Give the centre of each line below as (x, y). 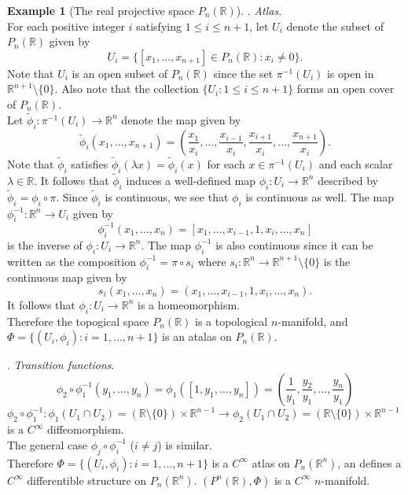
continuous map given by (67, 277)
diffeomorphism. (85, 429)
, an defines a (369, 462)
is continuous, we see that (167, 196)
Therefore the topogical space (78, 321)
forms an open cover (346, 89)
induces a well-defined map (191, 180)
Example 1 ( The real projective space (101, 10)
